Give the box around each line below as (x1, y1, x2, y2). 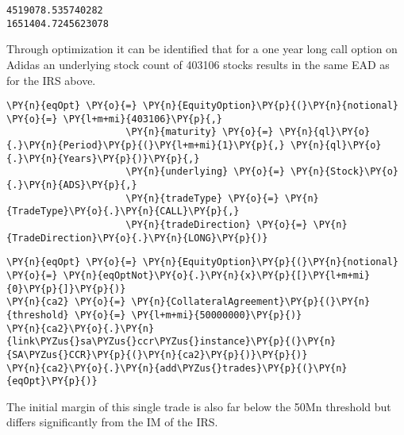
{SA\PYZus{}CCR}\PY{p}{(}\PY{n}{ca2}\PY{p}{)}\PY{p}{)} (6, 348, 308, 360)
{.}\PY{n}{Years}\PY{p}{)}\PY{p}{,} (6, 152, 200, 164)
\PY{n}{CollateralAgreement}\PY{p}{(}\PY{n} (131, 296, 371, 308)
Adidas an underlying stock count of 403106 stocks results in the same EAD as (6, 56, 390, 72)
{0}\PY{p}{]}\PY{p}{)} (6, 283, 126, 294)
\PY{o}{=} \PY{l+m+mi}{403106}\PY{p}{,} (6, 113, 223, 125)
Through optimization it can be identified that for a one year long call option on (6, 40, 398, 57)
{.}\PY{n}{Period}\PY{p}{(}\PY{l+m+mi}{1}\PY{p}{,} (6, 140, 285, 152)
